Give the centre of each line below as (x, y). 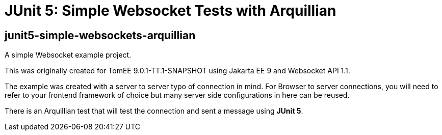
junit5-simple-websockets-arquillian (100, 35)
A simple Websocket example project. (68, 55)
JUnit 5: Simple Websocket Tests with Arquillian (171, 11)
